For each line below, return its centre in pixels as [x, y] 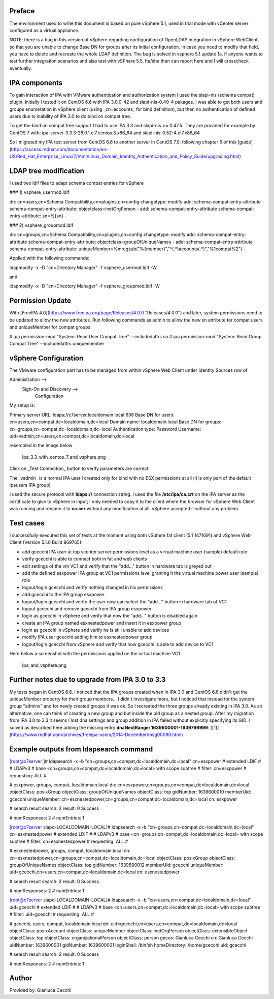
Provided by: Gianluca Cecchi [40, 990]
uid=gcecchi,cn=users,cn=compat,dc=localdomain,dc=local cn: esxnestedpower [94, 872]
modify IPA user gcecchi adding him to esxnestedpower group [87, 637]
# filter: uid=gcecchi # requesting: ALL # [52, 914]
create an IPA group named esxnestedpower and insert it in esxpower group [102, 623]
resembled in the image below [41, 446]
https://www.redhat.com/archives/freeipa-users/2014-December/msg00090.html [96, 734]
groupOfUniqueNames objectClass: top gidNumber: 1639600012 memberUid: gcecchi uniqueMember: [116, 865]
